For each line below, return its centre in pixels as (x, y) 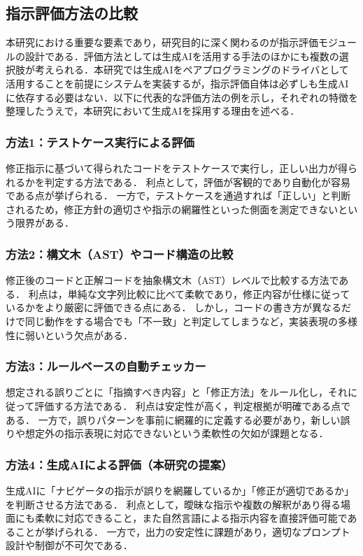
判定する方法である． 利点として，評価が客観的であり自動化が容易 (197, 181)
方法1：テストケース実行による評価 (100, 142)
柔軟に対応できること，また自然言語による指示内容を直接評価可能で (191, 518)
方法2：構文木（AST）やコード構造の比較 (120, 254)
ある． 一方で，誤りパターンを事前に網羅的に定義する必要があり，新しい (173, 419)
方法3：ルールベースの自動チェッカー (106, 366)
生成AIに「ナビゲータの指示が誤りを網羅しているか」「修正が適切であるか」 (180, 490)
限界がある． (44, 223)
